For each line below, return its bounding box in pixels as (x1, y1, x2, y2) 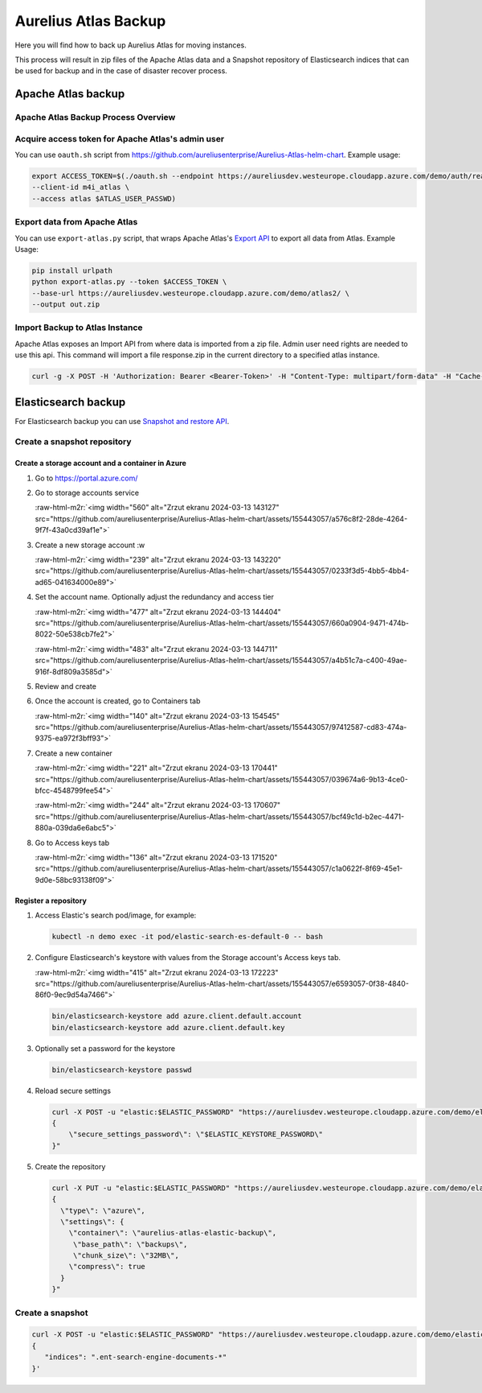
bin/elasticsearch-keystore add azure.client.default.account (51, 1012, 302, 1021)
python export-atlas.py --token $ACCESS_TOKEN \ (31, 278, 227, 286)
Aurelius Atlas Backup (14, 12, 166, 30)
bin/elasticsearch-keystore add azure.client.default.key (51, 1023, 285, 1032)
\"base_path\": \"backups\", (72, 1239, 188, 1249)
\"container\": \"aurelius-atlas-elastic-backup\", (68, 1228, 277, 1238)
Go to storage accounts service (35, 488, 140, 498)
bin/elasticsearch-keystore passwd (51, 1065, 192, 1074)
